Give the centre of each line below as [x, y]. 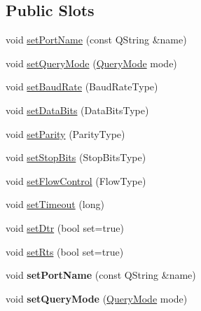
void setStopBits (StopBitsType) [76, 157]
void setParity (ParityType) [65, 133]
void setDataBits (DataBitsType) [77, 110]
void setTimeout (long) [55, 204]
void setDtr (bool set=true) [65, 227]
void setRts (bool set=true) [65, 251]
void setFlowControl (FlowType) [76, 180]
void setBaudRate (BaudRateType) [82, 87]
